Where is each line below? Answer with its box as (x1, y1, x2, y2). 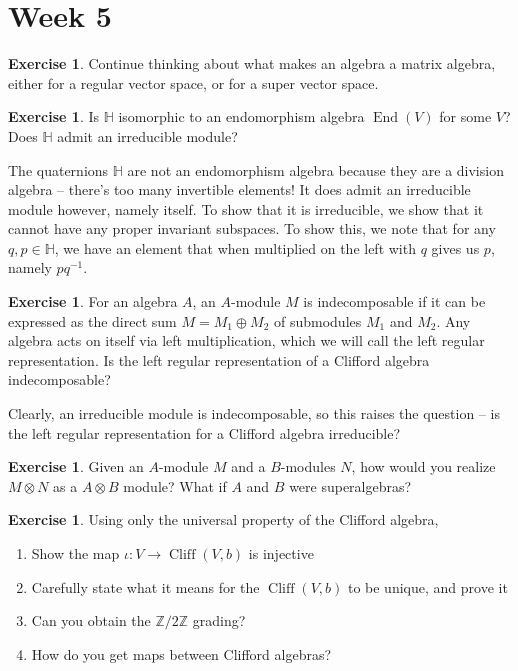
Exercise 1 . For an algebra (8, 291, 178, 312)
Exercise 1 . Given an (8, 456, 144, 477)
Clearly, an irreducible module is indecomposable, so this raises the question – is (8, 403, 500, 424)
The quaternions (8, 159, 109, 180)
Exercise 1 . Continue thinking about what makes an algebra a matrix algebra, (8, 53, 496, 74)
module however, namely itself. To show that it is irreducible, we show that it (8, 198, 484, 219)
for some (439, 106, 492, 127)
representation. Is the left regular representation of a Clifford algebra (8, 349, 430, 370)
